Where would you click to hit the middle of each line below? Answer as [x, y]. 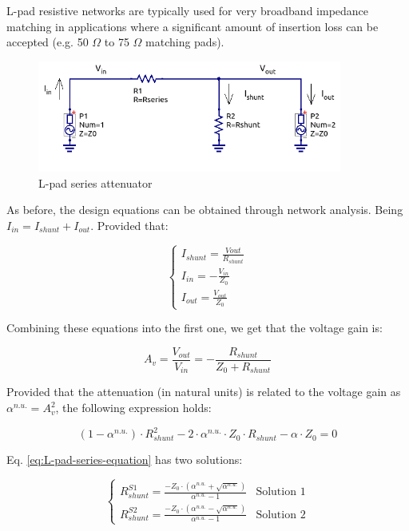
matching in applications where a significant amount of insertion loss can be [193, 26]
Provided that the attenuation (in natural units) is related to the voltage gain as [204, 392]
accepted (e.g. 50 [48, 42]
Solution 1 [281, 492]
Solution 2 [281, 515]
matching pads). [185, 42]
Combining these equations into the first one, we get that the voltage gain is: [195, 328]
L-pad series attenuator [95, 182]
